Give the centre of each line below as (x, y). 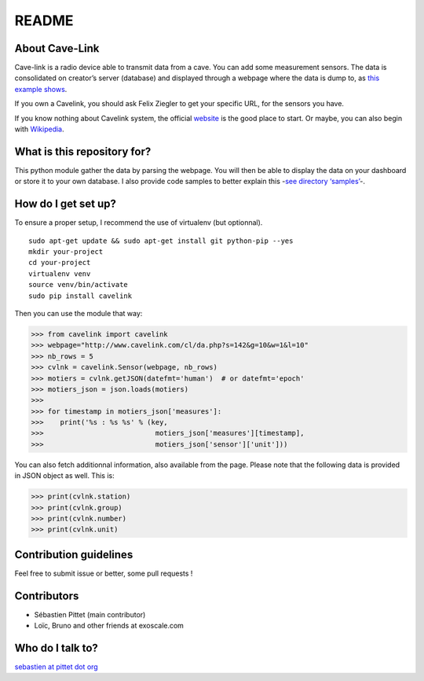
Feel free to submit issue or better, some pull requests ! (104, 573)
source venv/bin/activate (79, 285)
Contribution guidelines (74, 554)
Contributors (47, 596)
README (44, 20)
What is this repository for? (83, 151)
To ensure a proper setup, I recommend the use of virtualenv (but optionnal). (139, 223)
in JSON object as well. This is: (64, 476)
